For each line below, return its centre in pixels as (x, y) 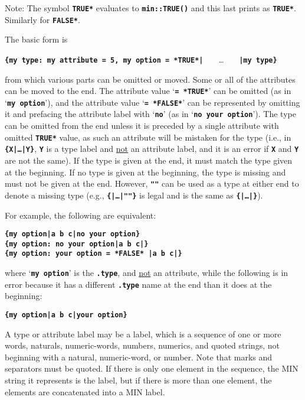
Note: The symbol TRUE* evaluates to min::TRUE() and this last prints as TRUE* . (150, 8)
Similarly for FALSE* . (42, 19)
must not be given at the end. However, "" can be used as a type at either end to (152, 183)
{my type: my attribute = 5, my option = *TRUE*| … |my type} (141, 59)
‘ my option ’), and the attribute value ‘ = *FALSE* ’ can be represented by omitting (152, 102)
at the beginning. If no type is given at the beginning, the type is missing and (145, 172)
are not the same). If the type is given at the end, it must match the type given (149, 160)
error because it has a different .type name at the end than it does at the (138, 284)
